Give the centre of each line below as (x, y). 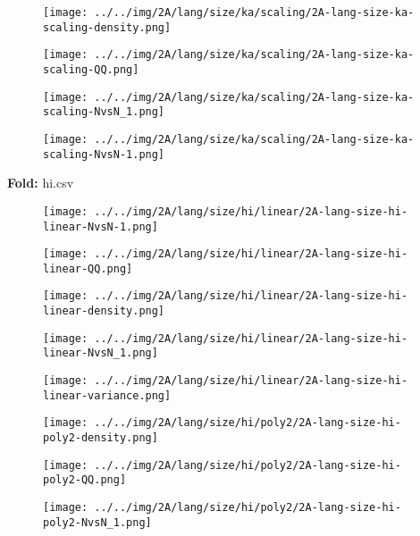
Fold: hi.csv (41, 183)
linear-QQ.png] (88, 268)
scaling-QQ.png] (91, 69)
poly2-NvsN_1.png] (97, 522)
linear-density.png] (104, 311)
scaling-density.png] (107, 27)
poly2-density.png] (101, 438)
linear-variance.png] (107, 395)
